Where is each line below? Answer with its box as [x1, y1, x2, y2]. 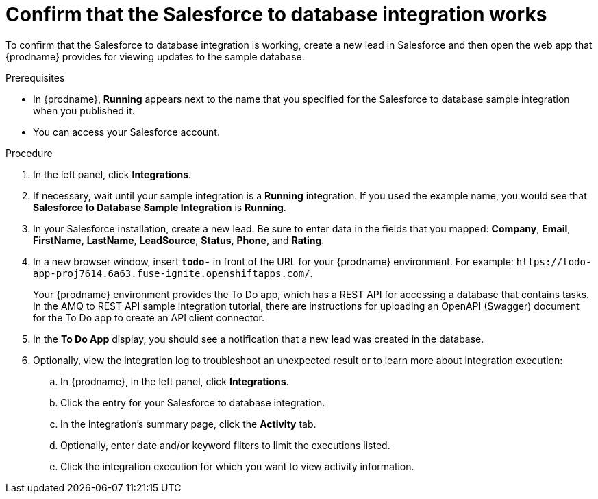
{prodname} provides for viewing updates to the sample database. [5, 50, 305, 62]
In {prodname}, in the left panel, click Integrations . [60, 375, 289, 387]
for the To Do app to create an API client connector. [33, 311, 264, 324]
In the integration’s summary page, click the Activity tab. [60, 417, 316, 430]
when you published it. [33, 104, 135, 117]
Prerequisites [5, 71, 65, 84]
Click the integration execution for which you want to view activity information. [60, 460, 414, 472]
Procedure [5, 147, 53, 159]
